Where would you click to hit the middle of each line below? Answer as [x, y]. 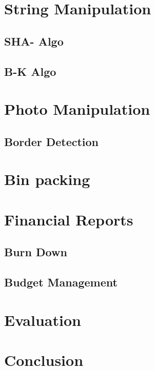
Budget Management [61, 282]
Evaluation [43, 320]
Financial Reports [69, 219]
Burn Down [36, 252]
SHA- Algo [34, 41]
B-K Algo [30, 71]
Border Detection [52, 141]
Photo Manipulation [77, 109]
